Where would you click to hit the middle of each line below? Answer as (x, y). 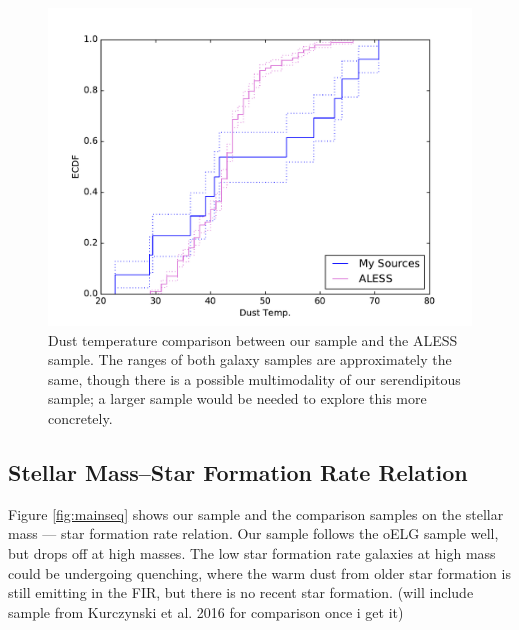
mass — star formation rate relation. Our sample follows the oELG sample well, (253, 533)
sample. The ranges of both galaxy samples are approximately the (250, 359)
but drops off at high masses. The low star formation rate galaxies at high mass (252, 552)
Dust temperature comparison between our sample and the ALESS (253, 339)
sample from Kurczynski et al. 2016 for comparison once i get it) (206, 611)
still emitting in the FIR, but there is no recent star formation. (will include (241, 592)
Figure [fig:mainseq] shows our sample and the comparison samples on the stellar (256, 513)
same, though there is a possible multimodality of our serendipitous (254, 378)
